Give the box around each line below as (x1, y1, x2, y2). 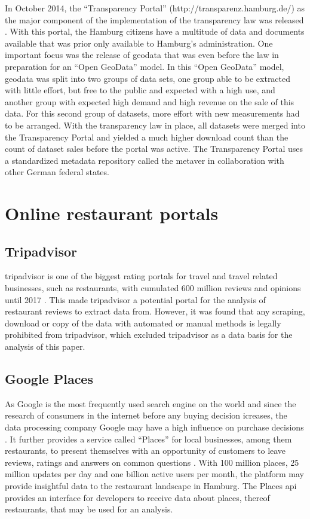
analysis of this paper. (5, 340, 85, 353)
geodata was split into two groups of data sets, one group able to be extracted (5, 72, 291, 84)
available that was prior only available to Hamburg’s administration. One (5, 36, 273, 49)
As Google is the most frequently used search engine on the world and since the (5, 397, 296, 410)
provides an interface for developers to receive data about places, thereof (5, 491, 270, 503)
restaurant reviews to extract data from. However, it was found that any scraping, (5, 305, 305, 317)
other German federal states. (5, 166, 109, 178)
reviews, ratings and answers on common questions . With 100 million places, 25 (5, 456, 299, 468)
